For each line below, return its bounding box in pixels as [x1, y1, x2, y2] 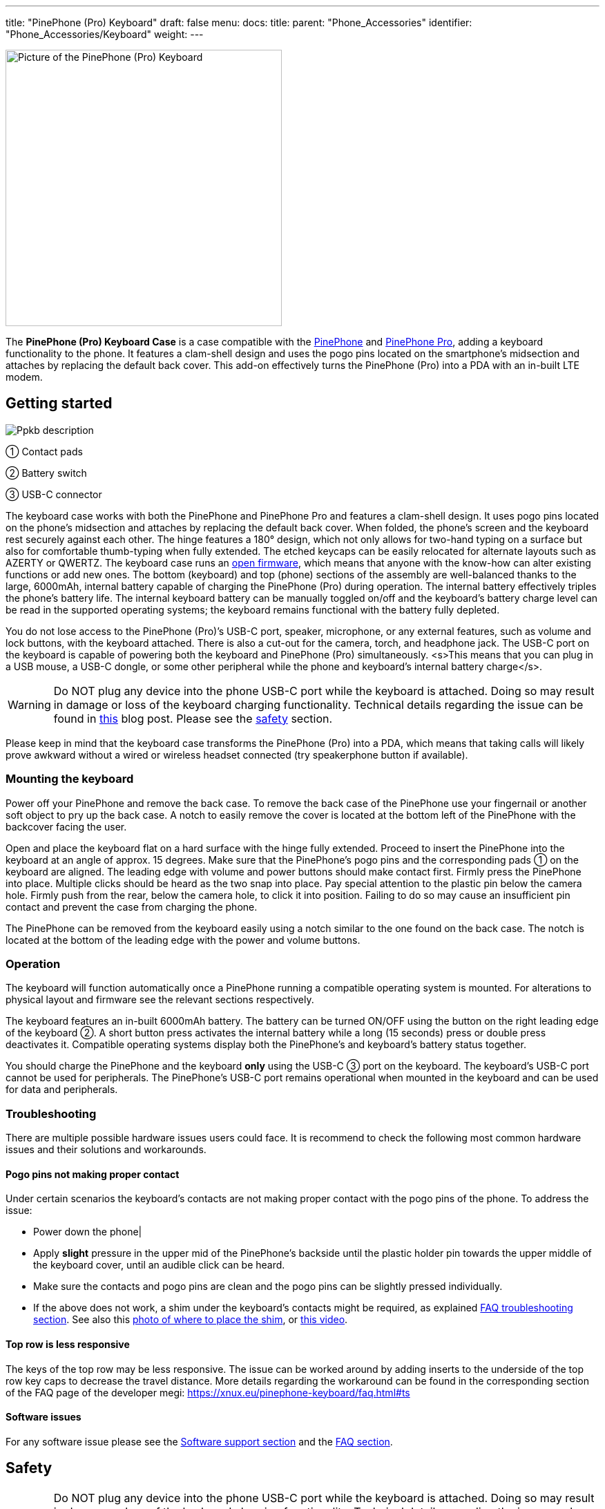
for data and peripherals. [6, 1083, 118, 1096]
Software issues [6, 1411, 81, 1423]
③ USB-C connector [6, 488, 102, 500]
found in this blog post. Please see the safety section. [53, 711, 333, 725]
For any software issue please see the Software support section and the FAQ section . [6, 1435, 393, 1448]
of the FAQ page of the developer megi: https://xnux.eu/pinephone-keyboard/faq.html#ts [6, 1386, 410, 1398]
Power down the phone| [33, 1226, 142, 1238]
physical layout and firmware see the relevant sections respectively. [6, 994, 314, 1006]
